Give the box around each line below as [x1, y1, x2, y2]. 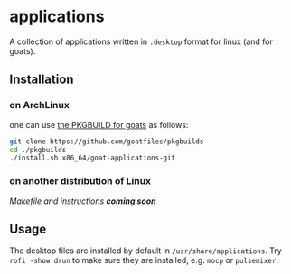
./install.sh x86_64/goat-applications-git [9, 153, 176, 163]
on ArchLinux [9, 99, 70, 112]
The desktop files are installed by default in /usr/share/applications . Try [9, 245, 282, 256]
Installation [9, 72, 74, 87]
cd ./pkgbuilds [9, 145, 67, 154]
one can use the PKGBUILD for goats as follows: [9, 119, 189, 130]
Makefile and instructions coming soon [9, 196, 156, 206]
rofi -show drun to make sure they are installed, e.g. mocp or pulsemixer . [9, 255, 278, 266]
